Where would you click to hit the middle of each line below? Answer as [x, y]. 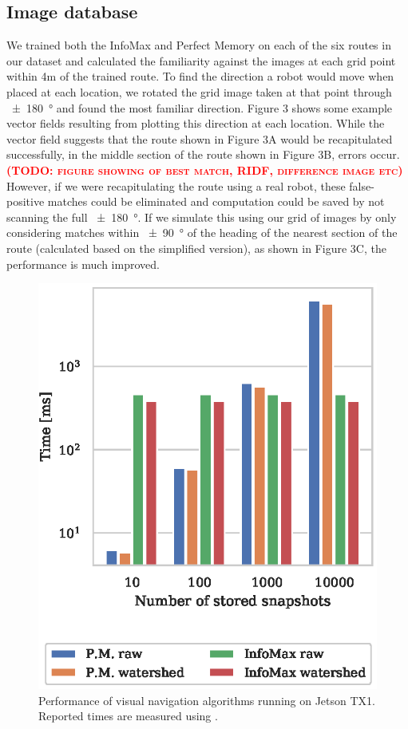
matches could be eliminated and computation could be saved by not [216, 201]
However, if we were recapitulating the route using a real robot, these [176, 185]
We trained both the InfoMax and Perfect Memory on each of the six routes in [199, 45]
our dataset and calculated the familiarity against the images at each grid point [201, 60]
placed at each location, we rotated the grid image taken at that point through [199, 91]
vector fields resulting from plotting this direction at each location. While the [196, 123]
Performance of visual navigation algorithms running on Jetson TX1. [207, 700]
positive [26, 201]
